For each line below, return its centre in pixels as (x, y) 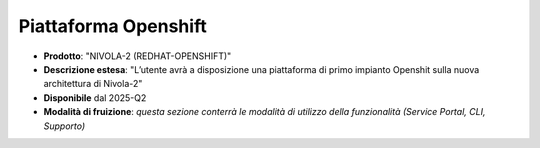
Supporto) (64, 126)
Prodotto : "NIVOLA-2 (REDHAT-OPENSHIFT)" (137, 56)
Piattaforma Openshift (112, 26)
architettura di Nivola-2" (93, 84)
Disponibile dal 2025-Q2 (95, 97)
